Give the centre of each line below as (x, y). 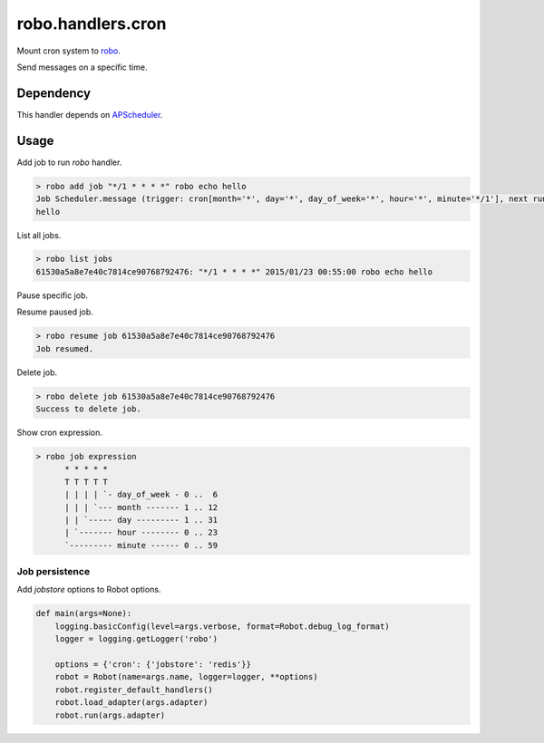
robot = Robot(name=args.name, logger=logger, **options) (186, 677)
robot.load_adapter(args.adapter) (131, 703)
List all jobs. (39, 235)
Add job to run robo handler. (69, 162)
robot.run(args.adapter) (110, 715)
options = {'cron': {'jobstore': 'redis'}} (153, 664)
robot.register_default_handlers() (134, 690)
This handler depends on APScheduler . (90, 114)
